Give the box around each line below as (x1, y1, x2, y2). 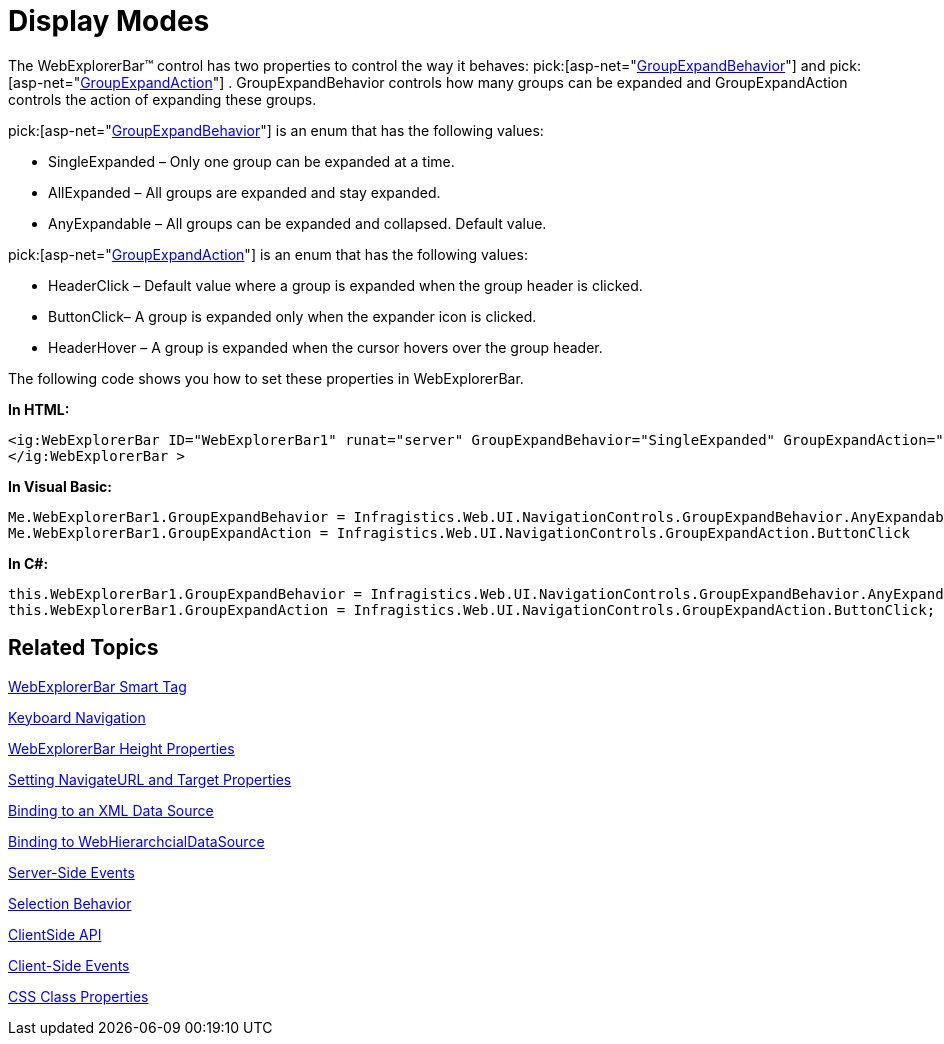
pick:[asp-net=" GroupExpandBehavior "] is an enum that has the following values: (8, 121, 544, 139)
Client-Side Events (8, 956, 130, 974)
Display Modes (8, 4, 210, 38)
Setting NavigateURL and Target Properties (8, 770, 292, 788)
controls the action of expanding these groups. (8, 90, 317, 108)
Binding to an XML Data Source (8, 801, 214, 819)
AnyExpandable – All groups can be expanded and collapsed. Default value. (48, 214, 547, 232)
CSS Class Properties (8, 987, 149, 1005)
